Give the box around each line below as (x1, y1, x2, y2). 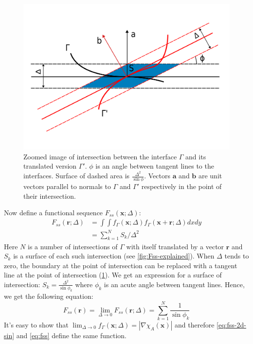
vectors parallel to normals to (23, 181, 111, 191)
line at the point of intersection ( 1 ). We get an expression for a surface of (4, 270, 222, 280)
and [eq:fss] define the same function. (16, 330, 126, 340)
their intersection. (23, 190, 76, 201)
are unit (198, 171, 222, 181)
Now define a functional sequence (4, 207, 103, 217)
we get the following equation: (4, 291, 93, 301)
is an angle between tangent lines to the (95, 161, 214, 171)
